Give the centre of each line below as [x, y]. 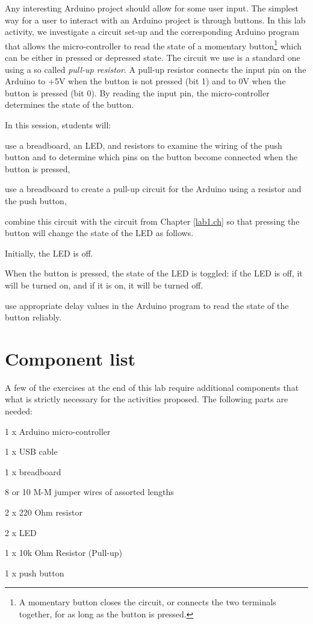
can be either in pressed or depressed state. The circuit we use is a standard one [153, 58]
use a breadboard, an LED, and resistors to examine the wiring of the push [144, 145]
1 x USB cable [31, 451]
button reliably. [33, 317]
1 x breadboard [33, 471]
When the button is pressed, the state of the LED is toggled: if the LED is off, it [154, 273]
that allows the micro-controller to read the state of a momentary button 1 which [153, 45]
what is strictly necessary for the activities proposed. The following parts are [147, 399]
